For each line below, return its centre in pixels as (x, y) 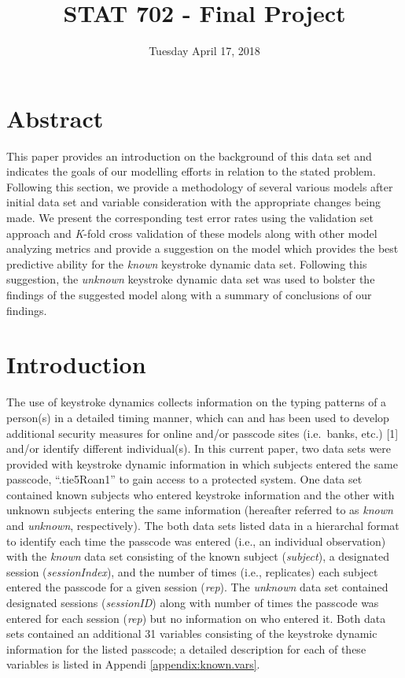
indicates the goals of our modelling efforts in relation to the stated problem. (191, 171)
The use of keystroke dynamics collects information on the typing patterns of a (197, 402)
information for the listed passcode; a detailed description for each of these (186, 648)
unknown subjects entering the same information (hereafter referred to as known (200, 510)
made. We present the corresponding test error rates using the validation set (190, 218)
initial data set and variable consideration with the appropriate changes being (194, 202)
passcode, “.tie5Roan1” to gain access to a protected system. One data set (184, 479)
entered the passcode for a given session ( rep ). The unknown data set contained (197, 587)
